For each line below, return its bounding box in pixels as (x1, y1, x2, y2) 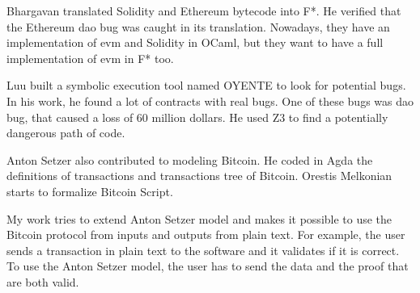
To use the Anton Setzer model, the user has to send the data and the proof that (6, 257, 409, 274)
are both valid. (6, 273, 79, 290)
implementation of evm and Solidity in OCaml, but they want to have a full (6, 34, 384, 51)
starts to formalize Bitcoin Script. (6, 182, 173, 199)
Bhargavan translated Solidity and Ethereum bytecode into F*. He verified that (6, 2, 401, 19)
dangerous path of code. (6, 124, 125, 141)
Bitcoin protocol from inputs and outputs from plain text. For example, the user (6, 226, 405, 243)
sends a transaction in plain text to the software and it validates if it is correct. (6, 241, 400, 258)
